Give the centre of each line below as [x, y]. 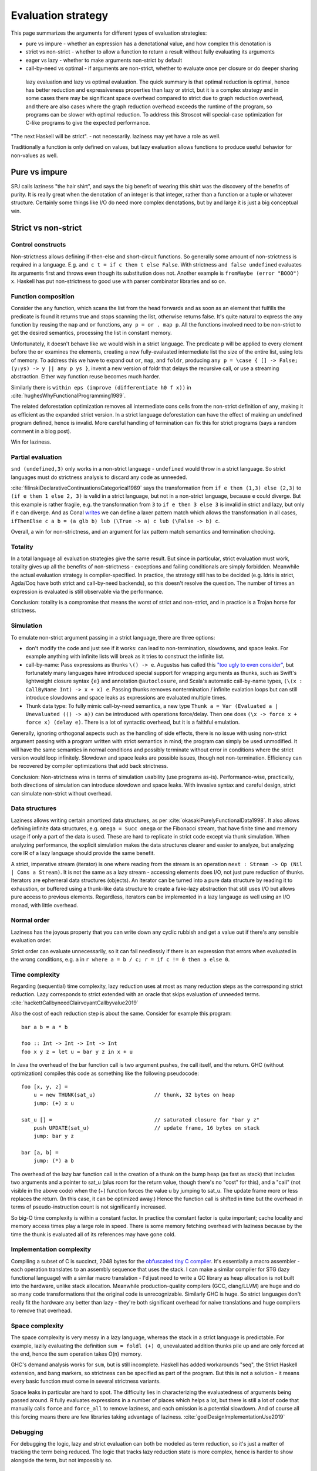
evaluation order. [31, 940]
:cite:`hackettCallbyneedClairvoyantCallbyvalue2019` [75, 1003]
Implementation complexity [51, 1249]
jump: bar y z [54, 1136]
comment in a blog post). [41, 431]
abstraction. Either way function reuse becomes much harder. [86, 377]
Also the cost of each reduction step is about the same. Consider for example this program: [121, 1014]
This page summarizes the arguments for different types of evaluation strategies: [109, 33]
